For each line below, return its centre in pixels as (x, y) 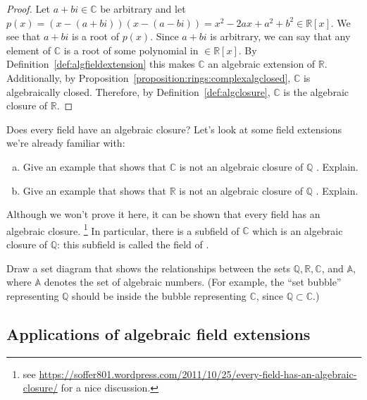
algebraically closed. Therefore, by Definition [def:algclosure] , (138, 91)
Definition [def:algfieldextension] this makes (101, 64)
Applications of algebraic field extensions (158, 333)
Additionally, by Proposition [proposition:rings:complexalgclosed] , (149, 77)
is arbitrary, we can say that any (280, 36)
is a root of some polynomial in (131, 50)
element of (29, 50)
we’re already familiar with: (66, 143)
